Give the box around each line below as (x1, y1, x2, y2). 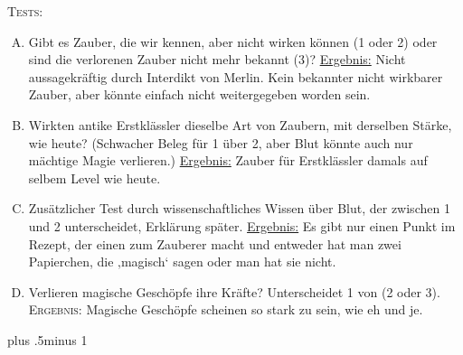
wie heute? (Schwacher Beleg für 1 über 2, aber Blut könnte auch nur (28, 133, 413, 152)
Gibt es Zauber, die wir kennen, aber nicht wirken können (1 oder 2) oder (28, 32, 438, 51)
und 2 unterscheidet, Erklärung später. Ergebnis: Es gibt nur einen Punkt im (28, 216, 456, 235)
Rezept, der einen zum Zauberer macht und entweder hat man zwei (28, 234, 402, 253)
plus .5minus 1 (7, 330, 88, 349)
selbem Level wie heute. (28, 168, 161, 187)
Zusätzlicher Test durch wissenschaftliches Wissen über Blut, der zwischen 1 (28, 199, 450, 218)
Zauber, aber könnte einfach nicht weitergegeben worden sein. (28, 85, 371, 104)
